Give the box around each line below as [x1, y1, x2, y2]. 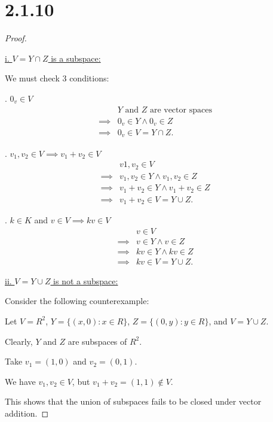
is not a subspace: [53, 274, 118, 287]
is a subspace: [51, 51, 101, 64]
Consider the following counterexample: [5, 295, 149, 307]
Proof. [5, 32, 27, 44]
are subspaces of [68, 335, 127, 347]
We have [5, 375, 36, 387]
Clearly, [5, 335, 33, 347]
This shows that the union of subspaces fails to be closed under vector [5, 395, 262, 408]
